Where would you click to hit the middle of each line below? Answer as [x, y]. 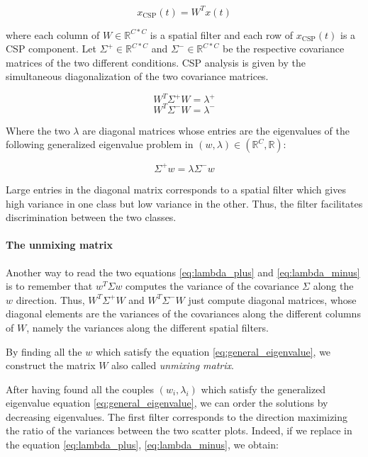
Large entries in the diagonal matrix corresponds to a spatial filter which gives [176, 189]
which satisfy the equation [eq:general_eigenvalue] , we [213, 351]
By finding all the [44, 351]
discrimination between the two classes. [91, 217]
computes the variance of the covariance [212, 286]
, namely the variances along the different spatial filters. [147, 327]
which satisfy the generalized [263, 389]
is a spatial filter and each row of [222, 34]
